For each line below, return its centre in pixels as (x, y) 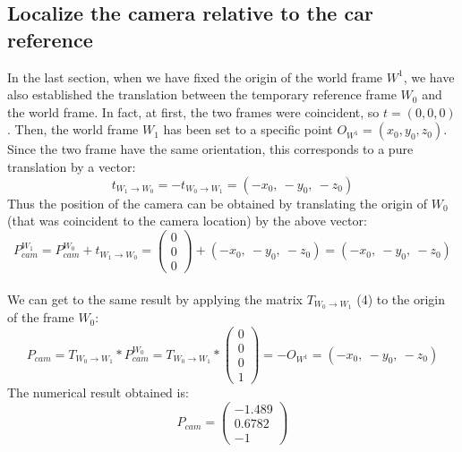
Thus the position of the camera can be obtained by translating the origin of (217, 203)
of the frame (41, 317)
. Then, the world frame (73, 129)
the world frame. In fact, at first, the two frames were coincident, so (193, 111)
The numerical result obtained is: (98, 392)
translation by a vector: (72, 166)
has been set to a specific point (248, 129)
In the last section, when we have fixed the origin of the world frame (195, 77)
